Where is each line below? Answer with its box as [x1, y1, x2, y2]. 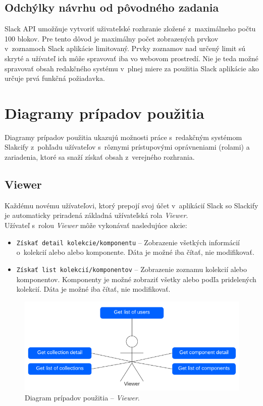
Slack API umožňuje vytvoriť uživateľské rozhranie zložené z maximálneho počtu [5, 23, 256, 34]
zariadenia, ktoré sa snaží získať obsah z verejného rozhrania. [5, 152, 195, 162]
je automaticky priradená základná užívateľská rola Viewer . [5, 210, 188, 220]
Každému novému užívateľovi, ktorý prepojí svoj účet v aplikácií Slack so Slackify [5, 200, 258, 210]
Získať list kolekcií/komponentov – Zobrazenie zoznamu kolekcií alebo [16, 263, 247, 274]
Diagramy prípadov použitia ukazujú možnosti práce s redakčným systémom [5, 131, 242, 142]
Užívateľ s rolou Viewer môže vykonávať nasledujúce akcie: [5, 220, 187, 231]
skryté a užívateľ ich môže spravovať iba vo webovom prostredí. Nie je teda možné [5, 53, 258, 63]
